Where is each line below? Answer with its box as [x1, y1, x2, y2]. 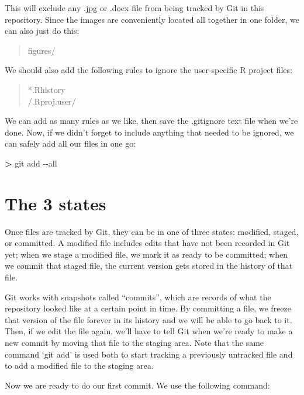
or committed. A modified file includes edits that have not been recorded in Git [5, 237, 290, 249]
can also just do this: [5, 25, 80, 37]
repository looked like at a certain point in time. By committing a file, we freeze [5, 302, 291, 314]
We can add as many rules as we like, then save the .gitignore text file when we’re [5, 115, 298, 127]
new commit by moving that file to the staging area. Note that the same [5, 337, 264, 348]
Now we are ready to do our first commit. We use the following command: [5, 379, 270, 391]
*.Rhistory [27, 83, 65, 95]
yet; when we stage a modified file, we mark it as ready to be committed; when [5, 248, 288, 260]
